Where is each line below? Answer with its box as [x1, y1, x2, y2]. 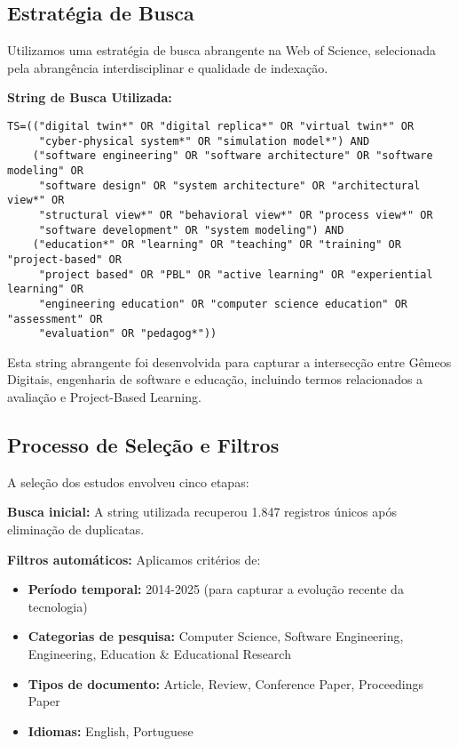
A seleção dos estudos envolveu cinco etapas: [7, 472, 249, 491]
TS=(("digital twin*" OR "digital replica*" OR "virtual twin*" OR [7, 119, 415, 132]
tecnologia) [28, 597, 88, 615]
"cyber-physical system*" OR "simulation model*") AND [38, 134, 370, 148]
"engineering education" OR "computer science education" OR [38, 297, 408, 310]
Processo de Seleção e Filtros [7, 431, 280, 458]
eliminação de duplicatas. [7, 520, 145, 538]
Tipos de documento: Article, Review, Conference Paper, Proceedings [28, 674, 424, 693]
